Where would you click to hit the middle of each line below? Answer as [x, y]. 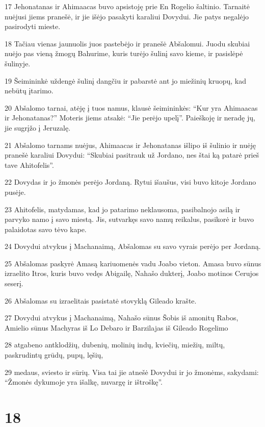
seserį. [14, 283]
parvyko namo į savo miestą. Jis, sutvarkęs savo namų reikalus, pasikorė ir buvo [129, 219]
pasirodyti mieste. [33, 26]
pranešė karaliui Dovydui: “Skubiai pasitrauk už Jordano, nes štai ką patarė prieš [132, 155]
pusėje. [15, 192]
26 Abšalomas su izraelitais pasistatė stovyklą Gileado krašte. [101, 300]
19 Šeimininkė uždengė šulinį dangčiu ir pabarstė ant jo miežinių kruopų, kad [125, 80]
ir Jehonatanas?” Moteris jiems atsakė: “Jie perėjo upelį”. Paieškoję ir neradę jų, [130, 118]
